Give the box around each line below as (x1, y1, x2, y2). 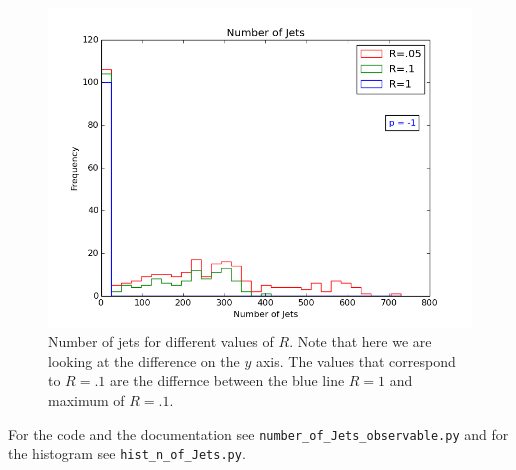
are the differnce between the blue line (109, 370, 345, 391)
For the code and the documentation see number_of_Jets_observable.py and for (8, 423, 509, 444)
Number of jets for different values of (48, 331, 274, 352)
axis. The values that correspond (255, 350, 456, 371)
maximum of (48, 389, 125, 410)
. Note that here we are (289, 331, 432, 352)
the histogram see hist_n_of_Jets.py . (8, 443, 246, 464)
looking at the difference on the (48, 350, 240, 371)
